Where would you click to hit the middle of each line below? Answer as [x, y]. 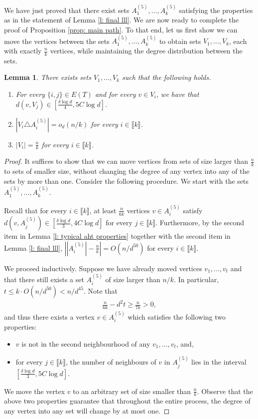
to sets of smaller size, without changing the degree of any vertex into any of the [127, 171]
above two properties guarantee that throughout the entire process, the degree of [127, 401]
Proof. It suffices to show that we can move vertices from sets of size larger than [126, 161]
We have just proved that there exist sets [67, 10]
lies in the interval [219, 362]
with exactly [23, 50]
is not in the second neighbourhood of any [86, 343]
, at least [103, 210]
